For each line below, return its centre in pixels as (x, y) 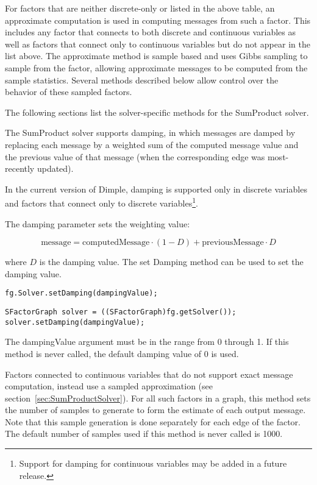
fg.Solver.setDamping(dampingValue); (81, 293)
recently (20, 168)
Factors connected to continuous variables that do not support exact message (149, 374)
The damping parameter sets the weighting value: (98, 223)
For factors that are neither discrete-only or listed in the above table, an (140, 8)
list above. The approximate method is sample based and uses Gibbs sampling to (156, 56)
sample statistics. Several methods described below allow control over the (142, 80)
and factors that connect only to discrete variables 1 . (102, 202)
